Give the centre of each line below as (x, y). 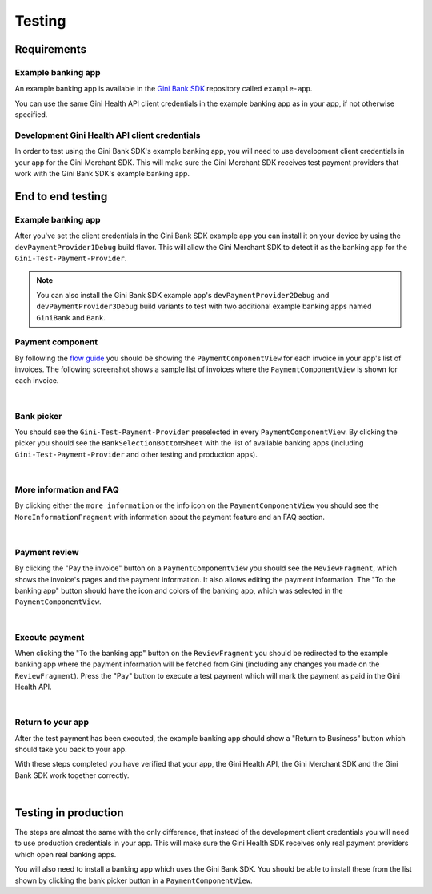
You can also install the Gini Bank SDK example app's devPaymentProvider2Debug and (183, 295)
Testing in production (69, 813)
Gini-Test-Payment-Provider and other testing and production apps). (136, 454)
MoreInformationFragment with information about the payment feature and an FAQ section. (170, 517)
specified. (31, 115)
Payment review (47, 552)
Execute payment (50, 637)
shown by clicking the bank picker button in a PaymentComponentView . (134, 880)
